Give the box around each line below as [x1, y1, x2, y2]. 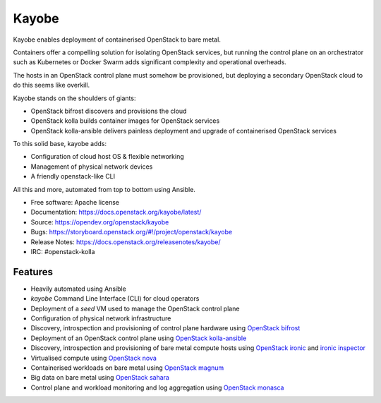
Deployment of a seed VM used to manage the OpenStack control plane [30, 304, 240, 313]
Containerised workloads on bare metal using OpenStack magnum [30, 363, 224, 372]
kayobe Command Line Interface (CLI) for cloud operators [30, 294, 200, 303]
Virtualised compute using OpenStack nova [30, 354, 157, 362]
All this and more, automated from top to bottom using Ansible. [13, 185, 195, 193]
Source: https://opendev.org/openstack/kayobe [30, 217, 169, 226]
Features [13, 265, 53, 278]
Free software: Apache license [30, 198, 120, 207]
